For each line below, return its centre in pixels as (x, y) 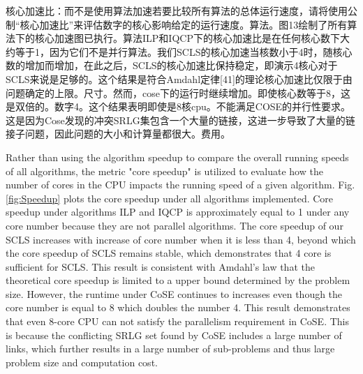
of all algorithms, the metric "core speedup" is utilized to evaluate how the (164, 171)
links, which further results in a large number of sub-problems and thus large (170, 349)
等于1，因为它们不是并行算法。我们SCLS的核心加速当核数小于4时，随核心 (184, 51)
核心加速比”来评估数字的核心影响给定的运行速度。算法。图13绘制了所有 (184, 24)
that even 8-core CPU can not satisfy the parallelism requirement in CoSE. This (178, 321)
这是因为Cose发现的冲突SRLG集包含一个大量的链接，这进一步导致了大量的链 (180, 120)
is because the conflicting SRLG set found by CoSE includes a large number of (174, 335)
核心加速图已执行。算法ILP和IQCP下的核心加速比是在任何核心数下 (187, 38)
